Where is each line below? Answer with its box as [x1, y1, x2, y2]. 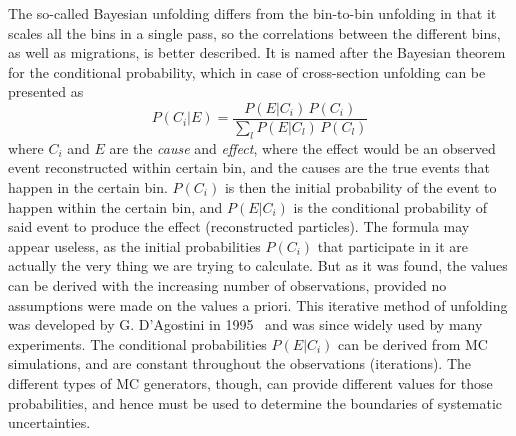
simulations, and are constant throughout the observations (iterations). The [8, 353, 472, 374]
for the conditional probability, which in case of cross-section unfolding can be [8, 61, 486, 82]
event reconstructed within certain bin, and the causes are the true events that [8, 157, 490, 178]
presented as [8, 81, 84, 102]
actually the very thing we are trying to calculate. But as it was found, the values [8, 255, 508, 276]
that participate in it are [317, 235, 469, 256]
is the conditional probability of [293, 196, 488, 217]
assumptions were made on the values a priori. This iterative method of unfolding [8, 294, 508, 315]
